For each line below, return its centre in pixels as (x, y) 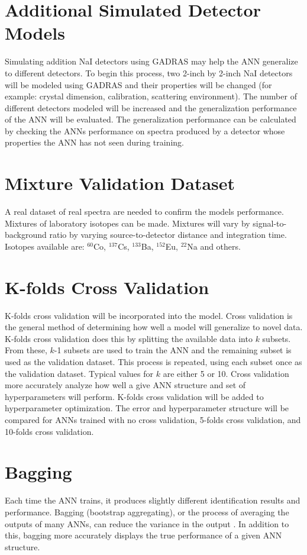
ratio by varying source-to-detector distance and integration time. (168, 235)
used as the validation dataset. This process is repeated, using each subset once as (153, 362)
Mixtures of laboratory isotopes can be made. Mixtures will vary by (127, 223)
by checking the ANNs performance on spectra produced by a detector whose (145, 130)
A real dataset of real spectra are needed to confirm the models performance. (144, 212)
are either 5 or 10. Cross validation (226, 373)
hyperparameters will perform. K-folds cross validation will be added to (134, 396)
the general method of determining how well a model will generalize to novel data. (154, 327)
